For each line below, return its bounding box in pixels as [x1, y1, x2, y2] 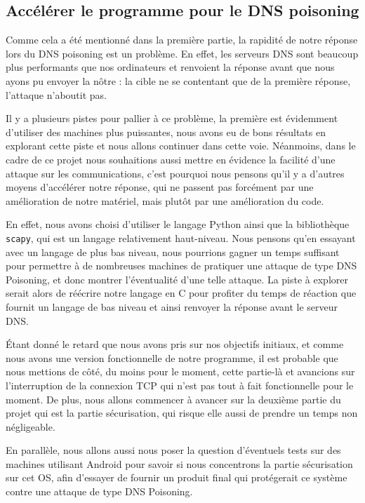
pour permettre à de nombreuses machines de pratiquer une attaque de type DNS [6, 258, 357, 273]
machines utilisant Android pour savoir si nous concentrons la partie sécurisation [6, 456, 353, 471]
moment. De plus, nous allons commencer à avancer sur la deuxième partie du [6, 391, 341, 406]
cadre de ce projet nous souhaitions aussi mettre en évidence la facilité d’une [6, 152, 336, 166]
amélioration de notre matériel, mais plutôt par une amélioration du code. [6, 193, 324, 208]
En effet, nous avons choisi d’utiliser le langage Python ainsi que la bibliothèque [6, 217, 350, 232]
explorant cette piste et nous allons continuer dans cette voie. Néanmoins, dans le [6, 138, 356, 153]
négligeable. [6, 419, 55, 434]
